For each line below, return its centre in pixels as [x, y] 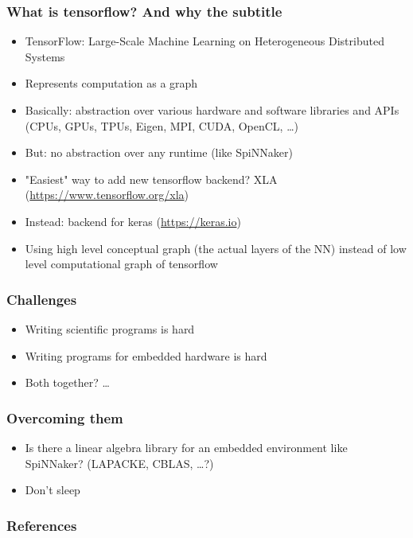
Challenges [42, 299]
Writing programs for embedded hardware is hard [146, 355]
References [42, 525]
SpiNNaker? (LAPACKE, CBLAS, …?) [119, 463]
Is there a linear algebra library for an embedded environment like [186, 447]
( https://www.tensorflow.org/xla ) [107, 195]
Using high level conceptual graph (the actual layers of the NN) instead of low [216, 248]
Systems [45, 56]
